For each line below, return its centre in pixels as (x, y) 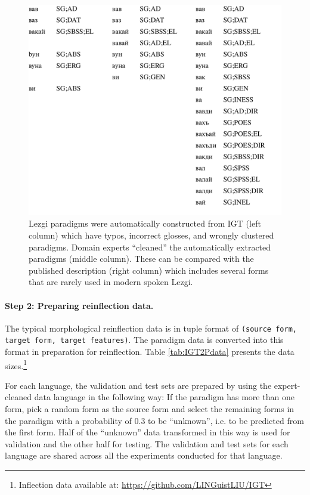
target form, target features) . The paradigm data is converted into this (144, 340)
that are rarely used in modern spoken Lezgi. (111, 282)
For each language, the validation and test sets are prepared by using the (138, 385)
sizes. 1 (16, 364)
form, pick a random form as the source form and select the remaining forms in (150, 409)
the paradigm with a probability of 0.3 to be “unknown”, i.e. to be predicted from (154, 420)
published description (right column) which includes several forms (149, 270)
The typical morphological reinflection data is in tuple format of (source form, (151, 328)
